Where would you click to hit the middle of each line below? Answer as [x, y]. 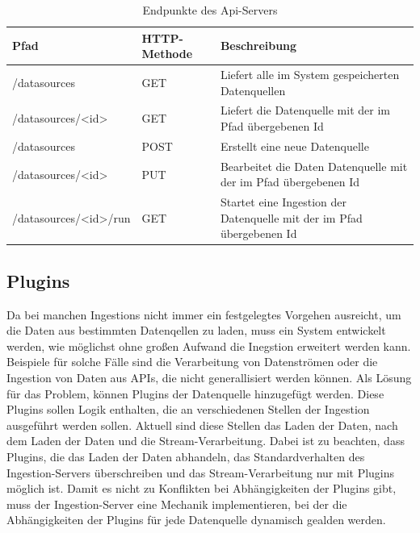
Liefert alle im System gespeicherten [310, 75]
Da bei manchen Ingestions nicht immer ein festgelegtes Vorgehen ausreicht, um [204, 314]
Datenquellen [253, 90]
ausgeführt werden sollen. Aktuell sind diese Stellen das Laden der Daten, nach [202, 425]
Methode [167, 54]
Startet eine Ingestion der [283, 202]
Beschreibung [258, 46]
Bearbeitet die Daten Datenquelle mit [314, 166]
